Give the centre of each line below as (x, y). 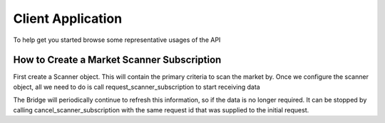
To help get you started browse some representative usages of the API (117, 40)
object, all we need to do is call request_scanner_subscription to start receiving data (137, 87)
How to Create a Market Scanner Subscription (117, 60)
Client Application (68, 18)
